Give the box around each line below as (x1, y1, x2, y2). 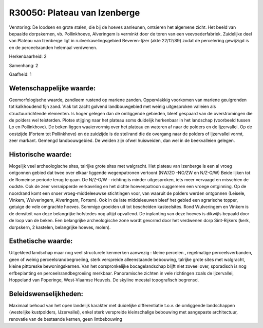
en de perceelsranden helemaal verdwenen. (9, 44, 97, 51)
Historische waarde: (9, 150, 72, 158)
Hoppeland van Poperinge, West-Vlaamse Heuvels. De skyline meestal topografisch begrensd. (9, 277, 199, 283)
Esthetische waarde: (9, 237, 73, 245)
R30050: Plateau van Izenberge (9, 7, 140, 18)
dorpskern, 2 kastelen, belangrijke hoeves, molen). (9, 224, 111, 230)
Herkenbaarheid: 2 (9, 53, 47, 59)
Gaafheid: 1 (9, 71, 32, 77)
